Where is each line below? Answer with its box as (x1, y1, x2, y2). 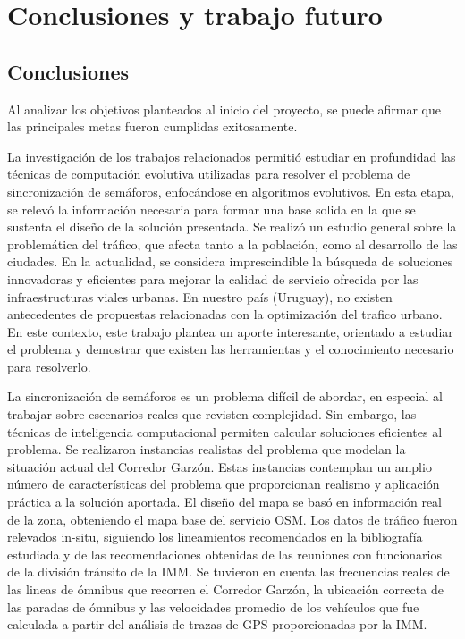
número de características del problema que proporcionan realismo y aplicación (7, 475, 440, 493)
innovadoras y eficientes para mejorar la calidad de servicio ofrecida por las (7, 269, 418, 288)
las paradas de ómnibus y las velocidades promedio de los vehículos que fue (7, 597, 419, 616)
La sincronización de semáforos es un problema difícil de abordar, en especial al (7, 387, 443, 406)
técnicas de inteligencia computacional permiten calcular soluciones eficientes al (7, 422, 443, 441)
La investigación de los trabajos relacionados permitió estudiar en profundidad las (7, 147, 456, 165)
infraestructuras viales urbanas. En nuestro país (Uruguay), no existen (7, 287, 393, 306)
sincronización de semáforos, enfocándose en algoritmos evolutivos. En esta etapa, (7, 181, 454, 200)
